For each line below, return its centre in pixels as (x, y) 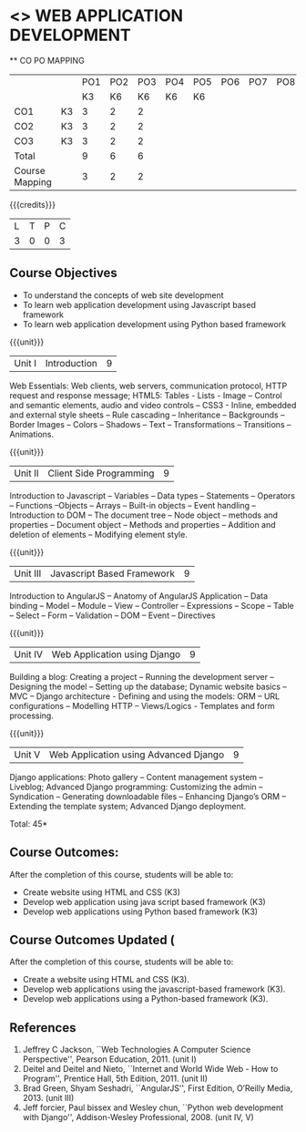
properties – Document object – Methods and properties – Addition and (143, 524)
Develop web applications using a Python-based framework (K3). (145, 999)
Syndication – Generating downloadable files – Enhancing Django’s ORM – (148, 796)
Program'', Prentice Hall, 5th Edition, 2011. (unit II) (115, 1079)
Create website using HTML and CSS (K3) (101, 892)
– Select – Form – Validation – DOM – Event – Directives (112, 615)
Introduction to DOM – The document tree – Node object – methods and (144, 515)
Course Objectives (64, 273)
